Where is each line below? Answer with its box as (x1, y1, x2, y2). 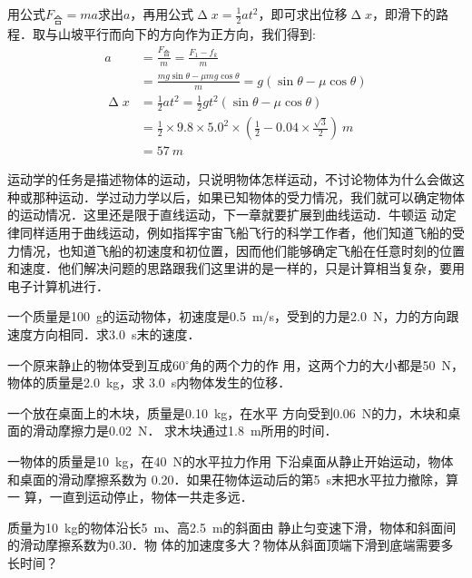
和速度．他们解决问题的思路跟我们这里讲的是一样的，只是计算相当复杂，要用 (7, 259, 465, 278)
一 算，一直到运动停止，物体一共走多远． (7, 487, 253, 506)
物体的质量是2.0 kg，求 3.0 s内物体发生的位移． (7, 373, 291, 392)
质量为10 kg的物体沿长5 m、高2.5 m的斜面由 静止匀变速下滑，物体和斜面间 (7, 517, 457, 536)
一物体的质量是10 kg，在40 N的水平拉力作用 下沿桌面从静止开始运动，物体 (7, 451, 454, 470)
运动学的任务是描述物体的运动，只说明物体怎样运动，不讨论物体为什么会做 (7, 170, 452, 189)
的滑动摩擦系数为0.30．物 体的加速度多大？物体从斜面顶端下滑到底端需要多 (7, 535, 454, 554)
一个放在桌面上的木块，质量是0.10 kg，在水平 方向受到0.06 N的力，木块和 (7, 403, 448, 422)
